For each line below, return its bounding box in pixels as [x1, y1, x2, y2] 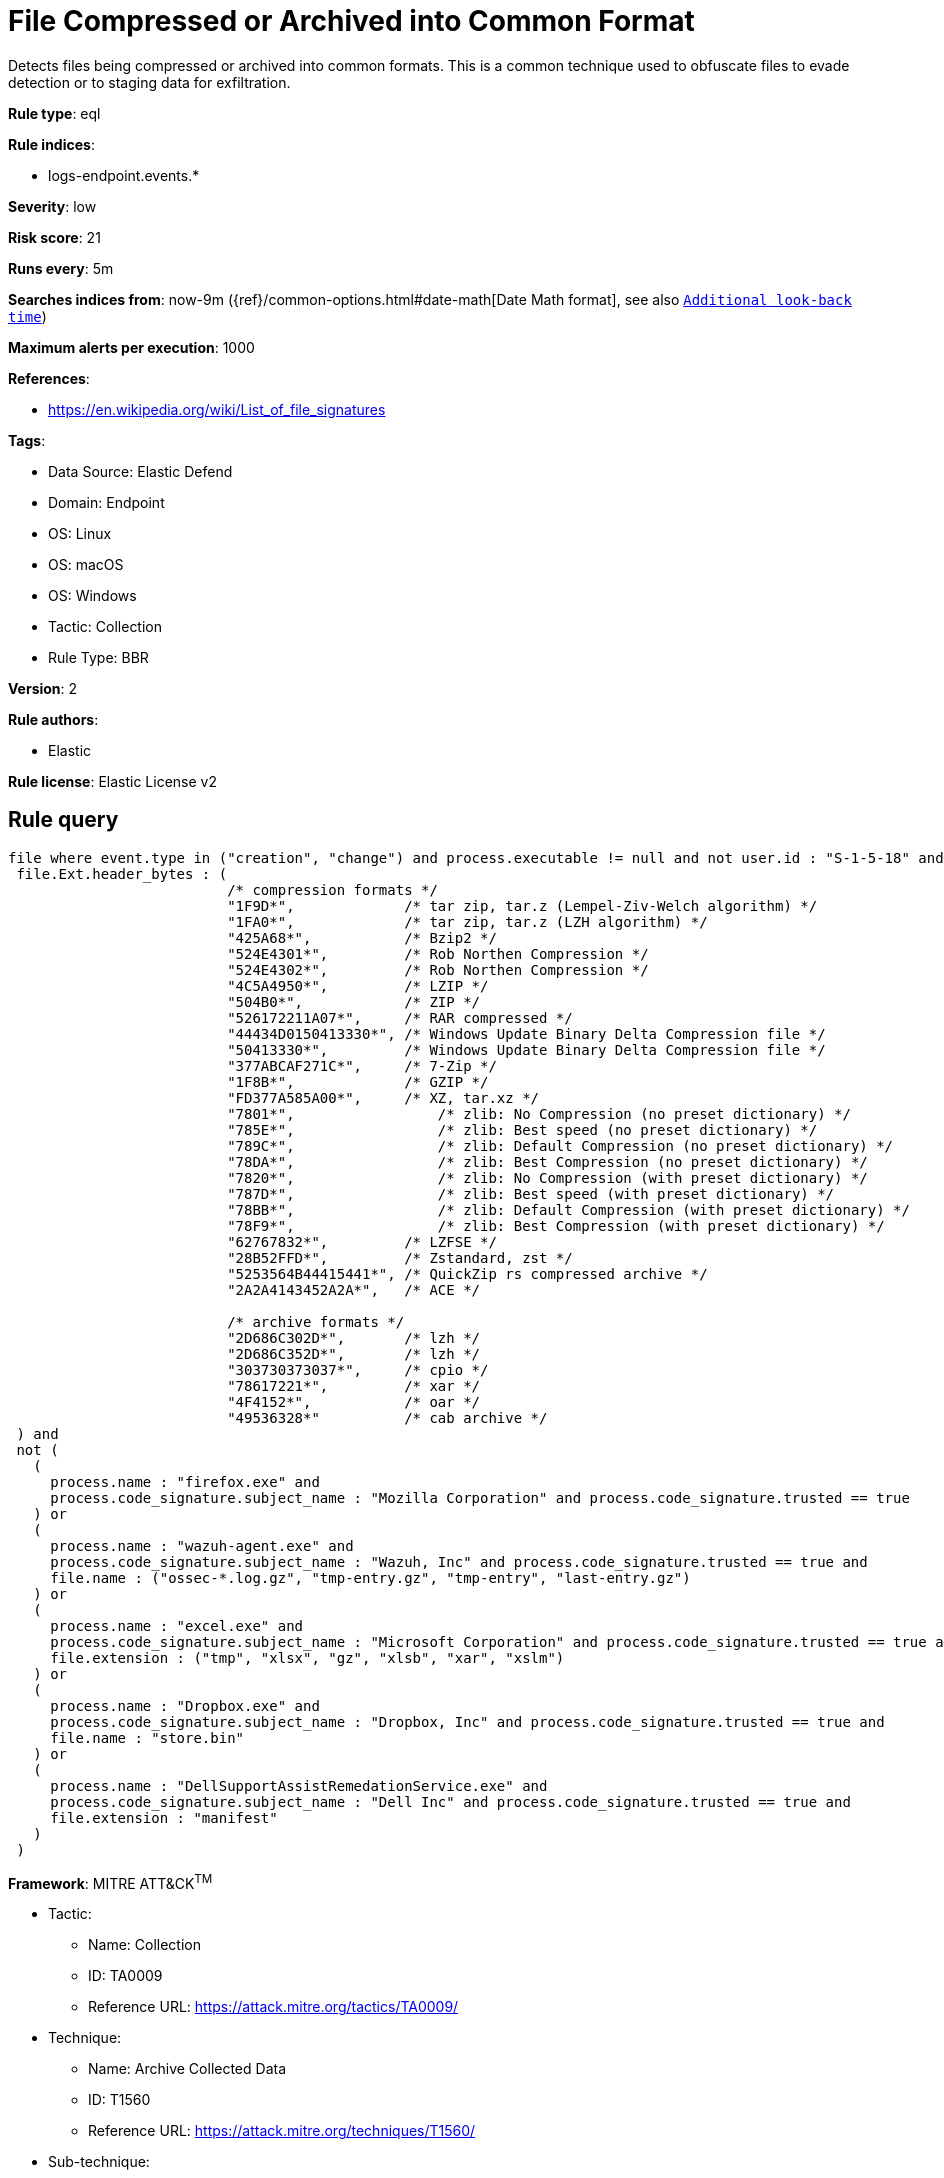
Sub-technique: [48, 2153, 150, 2171]
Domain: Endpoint [48, 493, 165, 511]
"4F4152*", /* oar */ [227, 1393, 481, 1410]
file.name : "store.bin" [50, 1729, 245, 1746]
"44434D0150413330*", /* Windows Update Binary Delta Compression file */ [227, 1025, 826, 1042]
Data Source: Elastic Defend [48, 462, 233, 480]
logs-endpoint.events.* [48, 166, 200, 184]
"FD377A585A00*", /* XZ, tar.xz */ [227, 1089, 540, 1106]
